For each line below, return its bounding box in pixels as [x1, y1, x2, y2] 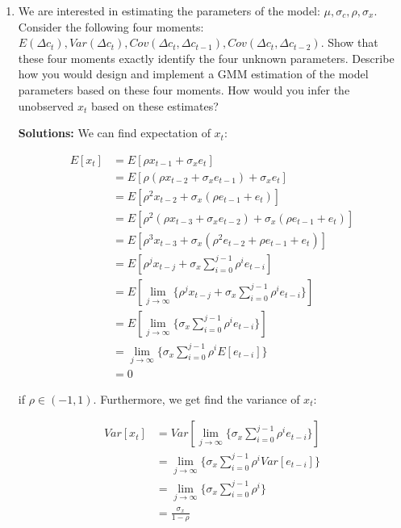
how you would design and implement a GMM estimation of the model [18, 65, 369, 82]
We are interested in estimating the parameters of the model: [18, 2, 320, 19]
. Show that [320, 34, 378, 51]
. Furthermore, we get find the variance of [93, 390, 300, 407]
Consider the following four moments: [18, 18, 204, 35]
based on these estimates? [91, 97, 219, 114]
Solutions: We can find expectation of [18, 124, 211, 141]
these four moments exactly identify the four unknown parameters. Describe [18, 49, 395, 66]
